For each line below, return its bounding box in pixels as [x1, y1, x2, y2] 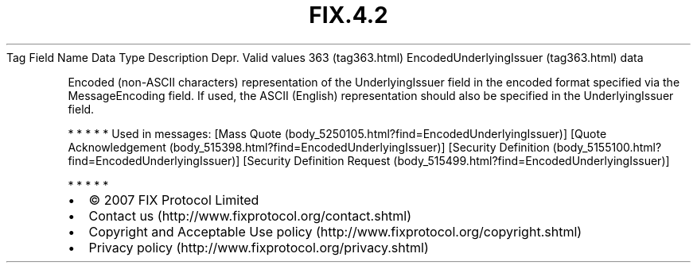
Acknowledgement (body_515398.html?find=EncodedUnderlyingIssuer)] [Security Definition [68, 140, 550, 154]
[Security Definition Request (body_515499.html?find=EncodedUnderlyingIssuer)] [243, 153, 670, 167]
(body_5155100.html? [552, 140, 662, 154]
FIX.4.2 [309, 2, 388, 29]
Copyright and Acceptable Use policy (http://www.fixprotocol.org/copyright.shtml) [88, 223, 582, 240]
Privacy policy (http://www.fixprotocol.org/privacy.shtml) [88, 239, 429, 256]
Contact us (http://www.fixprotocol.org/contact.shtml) [88, 207, 412, 224]
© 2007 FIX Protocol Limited [88, 191, 259, 208]
